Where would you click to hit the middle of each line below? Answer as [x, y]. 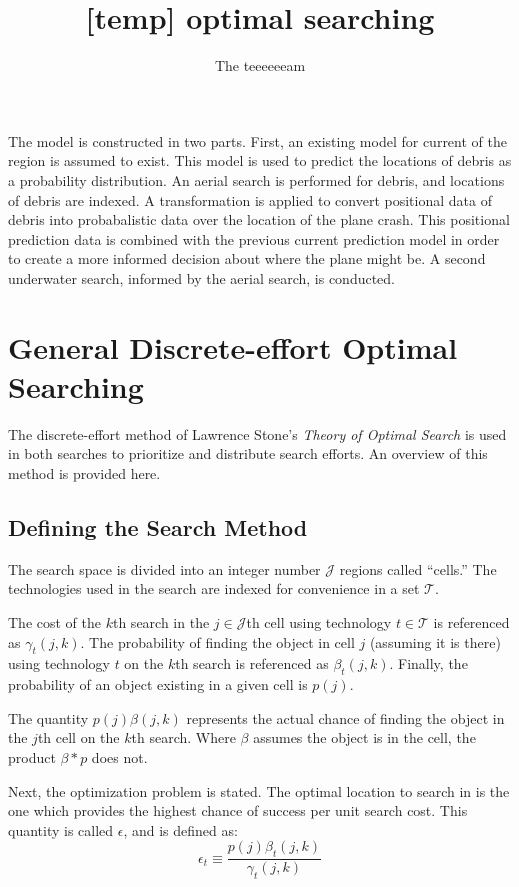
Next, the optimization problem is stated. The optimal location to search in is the [259, 790]
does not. [119, 756]
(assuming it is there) [435, 641]
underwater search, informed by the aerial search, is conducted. [202, 277]
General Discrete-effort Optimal [233, 346]
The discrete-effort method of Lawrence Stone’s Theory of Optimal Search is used [257, 433]
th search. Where [183, 737]
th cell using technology [319, 621]
